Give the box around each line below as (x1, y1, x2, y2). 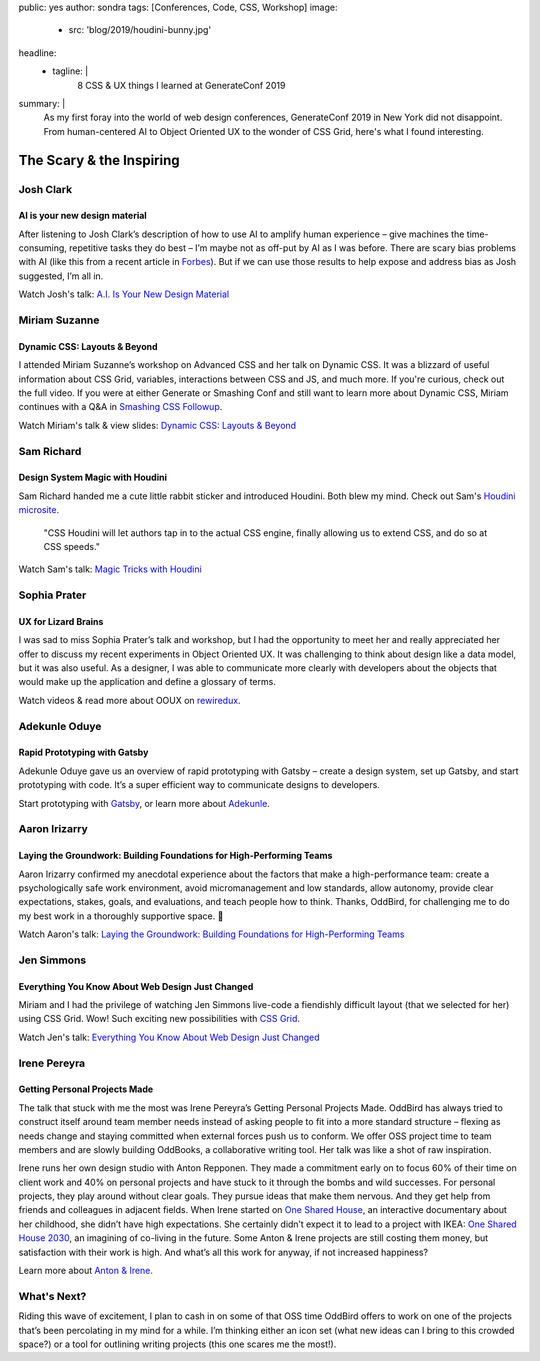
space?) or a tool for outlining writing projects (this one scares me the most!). (18, 1338, 337, 1350)
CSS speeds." (43, 540, 100, 552)
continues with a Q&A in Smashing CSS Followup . (18, 401, 223, 413)
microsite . (18, 504, 60, 516)
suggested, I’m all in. (18, 270, 104, 282)
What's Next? (18, 1289, 87, 1303)
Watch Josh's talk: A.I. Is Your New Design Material (18, 288, 230, 300)
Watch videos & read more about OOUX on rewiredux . (18, 694, 241, 706)
